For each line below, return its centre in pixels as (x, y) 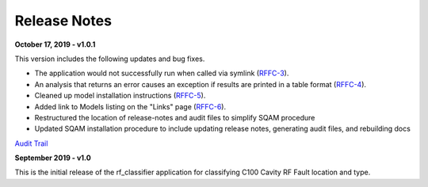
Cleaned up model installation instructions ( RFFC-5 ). (120, 96)
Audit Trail (31, 143)
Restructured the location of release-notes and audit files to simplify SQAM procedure (175, 117)
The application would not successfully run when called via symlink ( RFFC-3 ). (162, 73)
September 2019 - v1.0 (53, 158)
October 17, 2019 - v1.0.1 (55, 44)
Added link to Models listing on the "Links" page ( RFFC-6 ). (130, 106)
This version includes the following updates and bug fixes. (110, 59)
